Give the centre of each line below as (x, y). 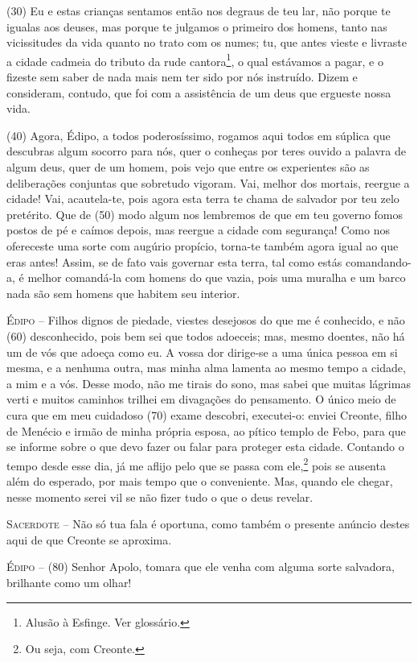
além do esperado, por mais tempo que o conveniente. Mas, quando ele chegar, (200, 480)
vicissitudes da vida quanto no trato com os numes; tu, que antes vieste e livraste (207, 42)
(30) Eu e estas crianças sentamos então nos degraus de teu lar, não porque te (199, 10)
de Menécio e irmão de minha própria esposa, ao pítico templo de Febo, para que (206, 430)
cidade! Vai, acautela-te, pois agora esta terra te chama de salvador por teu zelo (203, 199)
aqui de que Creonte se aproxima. (89, 539)
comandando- (378, 261)
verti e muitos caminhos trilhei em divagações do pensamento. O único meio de (201, 399)
